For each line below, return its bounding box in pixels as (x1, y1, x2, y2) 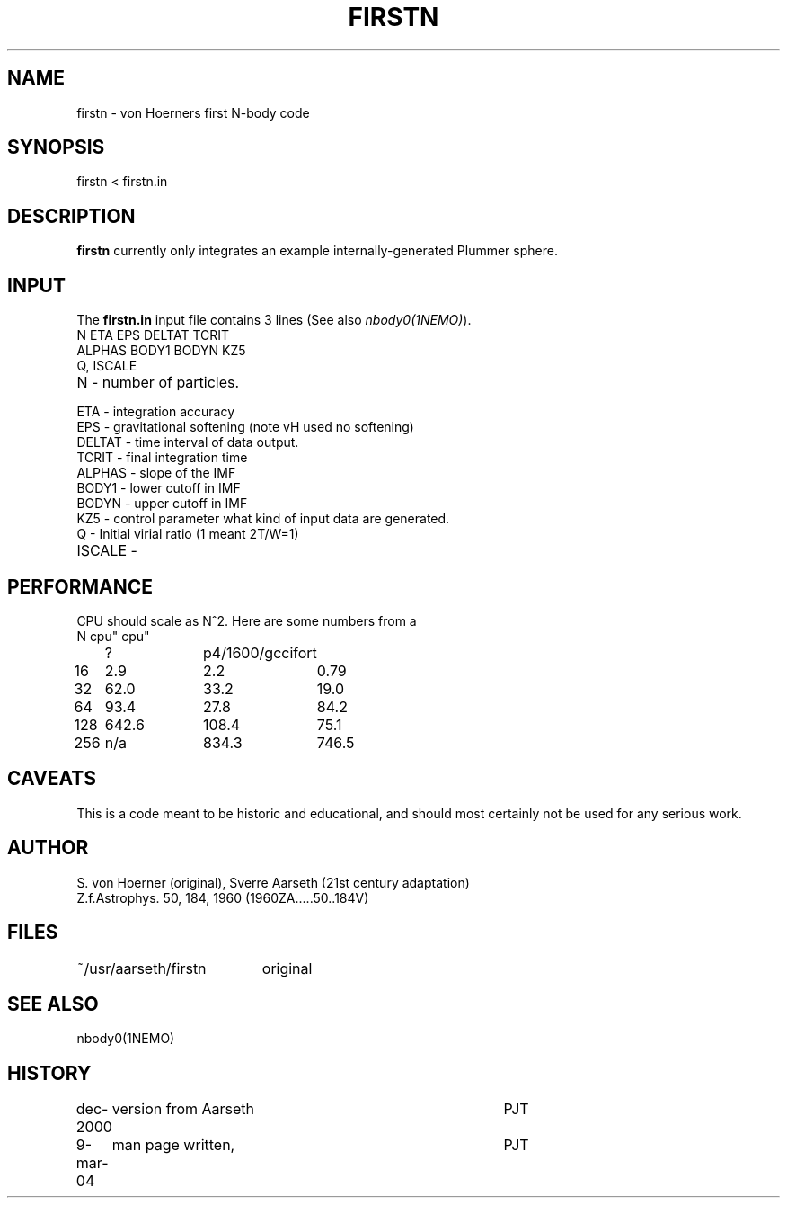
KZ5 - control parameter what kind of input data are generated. (76, 511, 450, 527)
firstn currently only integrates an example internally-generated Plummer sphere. (76, 243, 558, 259)
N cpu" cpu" (76, 628, 150, 644)
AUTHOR (7, 836, 89, 860)
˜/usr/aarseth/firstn (76, 959, 207, 977)
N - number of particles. (76, 373, 240, 392)
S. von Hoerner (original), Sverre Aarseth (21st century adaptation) (76, 874, 470, 890)
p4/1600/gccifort (203, 643, 317, 662)
